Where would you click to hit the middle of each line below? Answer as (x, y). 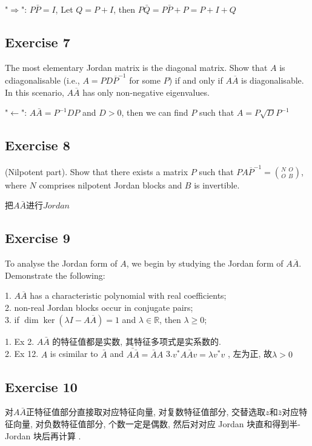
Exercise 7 (38, 42)
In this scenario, (35, 92)
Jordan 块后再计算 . (43, 435)
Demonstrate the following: (55, 275)
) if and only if (196, 80)
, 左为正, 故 (250, 354)
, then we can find (155, 112)
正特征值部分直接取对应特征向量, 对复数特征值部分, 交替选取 (146, 412)
